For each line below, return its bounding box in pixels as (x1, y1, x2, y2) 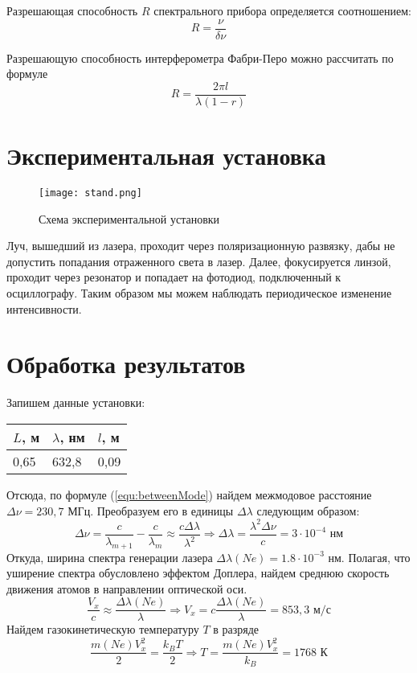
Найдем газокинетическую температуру (6, 621, 199, 638)
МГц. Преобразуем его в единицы (67, 502, 234, 519)
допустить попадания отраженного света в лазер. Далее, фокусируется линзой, (6, 252, 391, 269)
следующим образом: (256, 502, 360, 519)
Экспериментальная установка (6, 139, 326, 172)
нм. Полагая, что (328, 548, 411, 565)
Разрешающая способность (6, 2, 138, 18)
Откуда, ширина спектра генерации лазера (6, 548, 213, 565)
